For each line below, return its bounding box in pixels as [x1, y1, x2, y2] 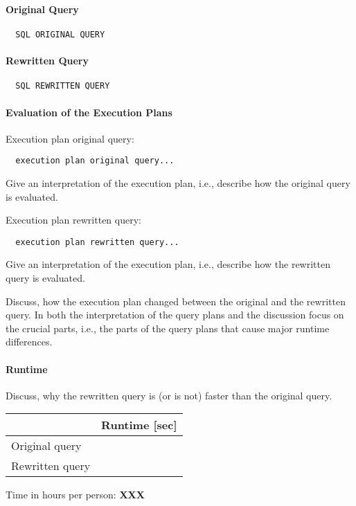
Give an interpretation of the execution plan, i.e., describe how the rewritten [6, 257, 330, 271]
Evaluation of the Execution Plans [6, 105, 172, 119]
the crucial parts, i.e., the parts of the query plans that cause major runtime [6, 320, 330, 335]
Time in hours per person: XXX [6, 487, 145, 502]
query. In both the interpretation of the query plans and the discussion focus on [6, 307, 344, 322]
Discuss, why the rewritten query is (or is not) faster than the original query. [6, 388, 332, 402]
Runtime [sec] [101, 417, 177, 433]
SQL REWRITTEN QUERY [15, 81, 110, 91]
